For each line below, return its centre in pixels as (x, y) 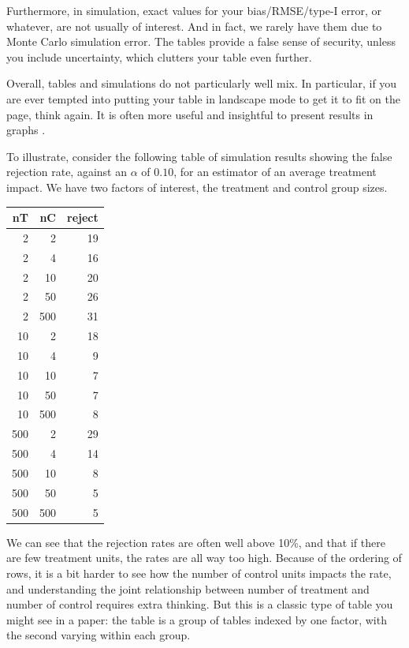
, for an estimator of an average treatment (275, 172)
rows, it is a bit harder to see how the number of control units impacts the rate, (199, 573)
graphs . (26, 130)
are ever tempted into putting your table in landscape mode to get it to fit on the (203, 98)
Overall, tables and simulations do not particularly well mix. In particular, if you (202, 83)
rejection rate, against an (67, 172)
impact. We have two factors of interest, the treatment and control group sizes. (197, 187)
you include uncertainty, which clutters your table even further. (159, 56)
